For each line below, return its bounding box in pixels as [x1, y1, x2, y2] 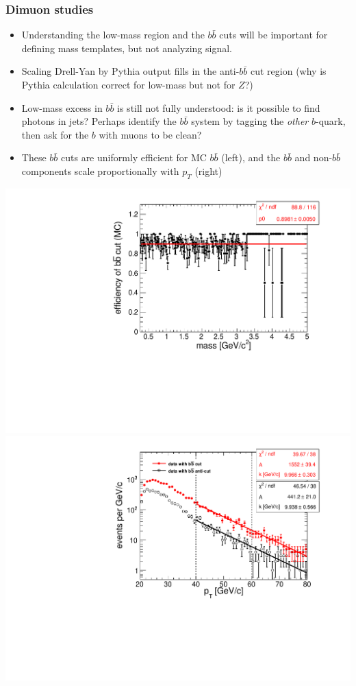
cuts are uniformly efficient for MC [61, 150, 207, 165]
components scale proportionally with [21, 163, 179, 178]
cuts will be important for [219, 27, 328, 42]
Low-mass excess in [21, 100, 103, 115]
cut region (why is [251, 64, 327, 78]
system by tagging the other [191, 114, 309, 128]
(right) [194, 163, 222, 178]
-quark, [315, 114, 346, 128]
